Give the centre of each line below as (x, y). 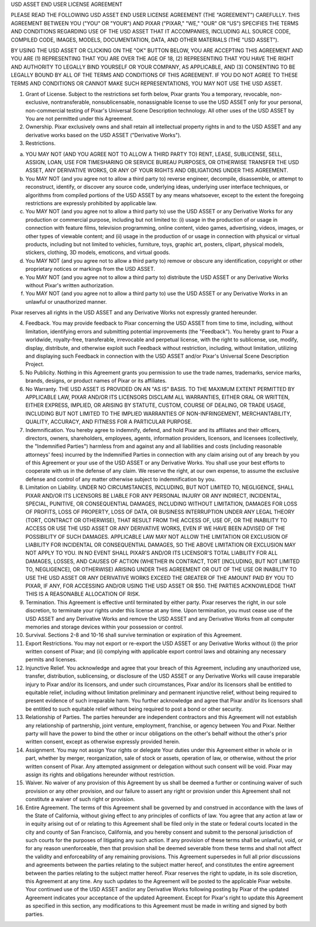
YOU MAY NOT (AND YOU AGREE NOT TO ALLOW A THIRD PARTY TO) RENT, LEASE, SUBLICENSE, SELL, (154, 154)
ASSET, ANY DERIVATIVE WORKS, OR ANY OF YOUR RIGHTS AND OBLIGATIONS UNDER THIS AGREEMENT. (157, 171)
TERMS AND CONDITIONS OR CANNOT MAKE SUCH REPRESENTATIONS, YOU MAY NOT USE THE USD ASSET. (147, 83)
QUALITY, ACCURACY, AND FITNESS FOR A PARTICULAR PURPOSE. (109, 422)
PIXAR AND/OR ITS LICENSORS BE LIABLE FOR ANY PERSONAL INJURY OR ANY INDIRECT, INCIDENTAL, (153, 495)
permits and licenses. (51, 660)
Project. (35, 364)
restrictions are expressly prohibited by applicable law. (91, 203)
